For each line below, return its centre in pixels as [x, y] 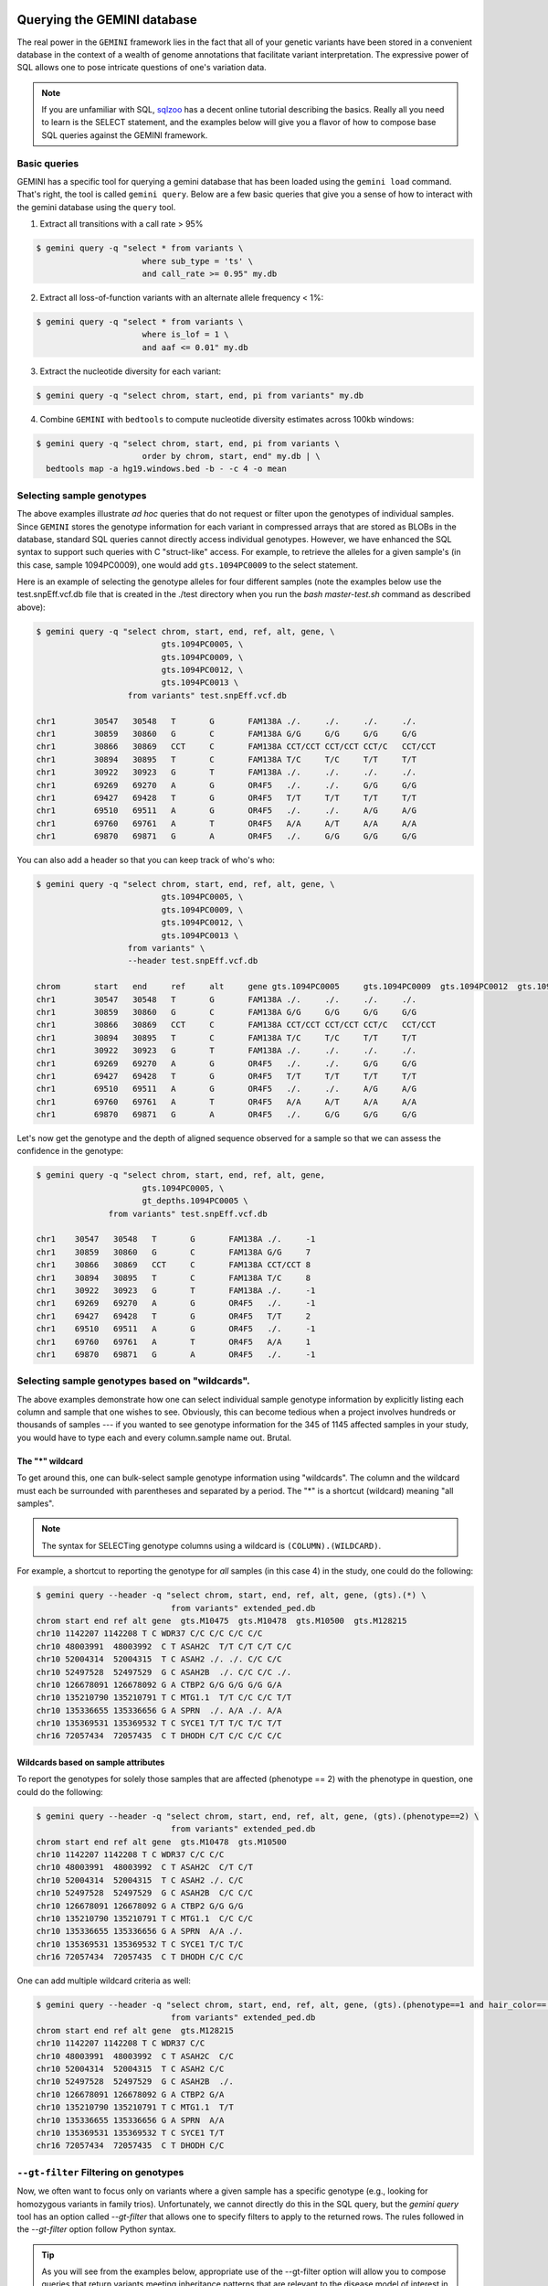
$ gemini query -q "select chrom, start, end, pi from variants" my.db [200, 395]
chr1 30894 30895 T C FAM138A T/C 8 [174, 1277]
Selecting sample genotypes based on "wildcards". [133, 1381]
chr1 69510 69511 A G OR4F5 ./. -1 [176, 1329]
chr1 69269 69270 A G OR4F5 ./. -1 [176, 1303]
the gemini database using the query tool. [96, 207]
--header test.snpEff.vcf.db [193, 961]
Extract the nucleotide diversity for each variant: [131, 371]
